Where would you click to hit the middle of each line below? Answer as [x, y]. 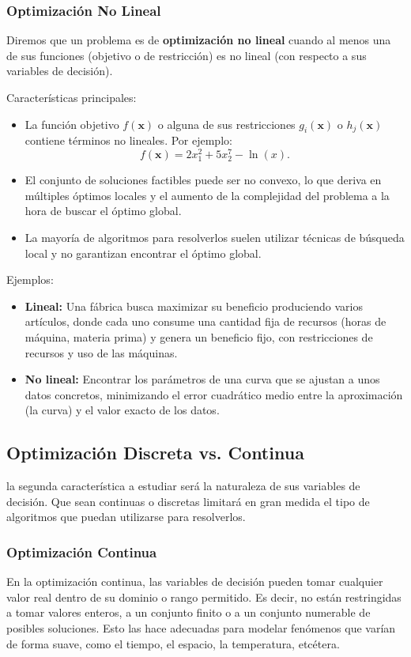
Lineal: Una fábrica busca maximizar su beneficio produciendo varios [194, 306]
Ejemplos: [30, 279]
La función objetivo [72, 124]
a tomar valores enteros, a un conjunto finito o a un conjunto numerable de [189, 612]
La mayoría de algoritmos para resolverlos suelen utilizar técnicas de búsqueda [215, 237]
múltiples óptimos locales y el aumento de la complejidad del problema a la [207, 195]
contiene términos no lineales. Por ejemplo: [128, 140]
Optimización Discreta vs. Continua [155, 453]
